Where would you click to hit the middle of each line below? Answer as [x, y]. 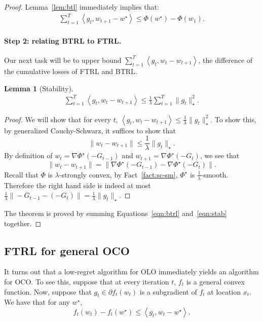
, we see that [220, 155]
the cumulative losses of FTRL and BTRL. [71, 71]
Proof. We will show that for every [58, 119]
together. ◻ [23, 223]
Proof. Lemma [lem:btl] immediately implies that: [82, 7]
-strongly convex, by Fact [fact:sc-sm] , [118, 174]
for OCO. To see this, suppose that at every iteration [87, 281]
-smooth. [215, 174]
